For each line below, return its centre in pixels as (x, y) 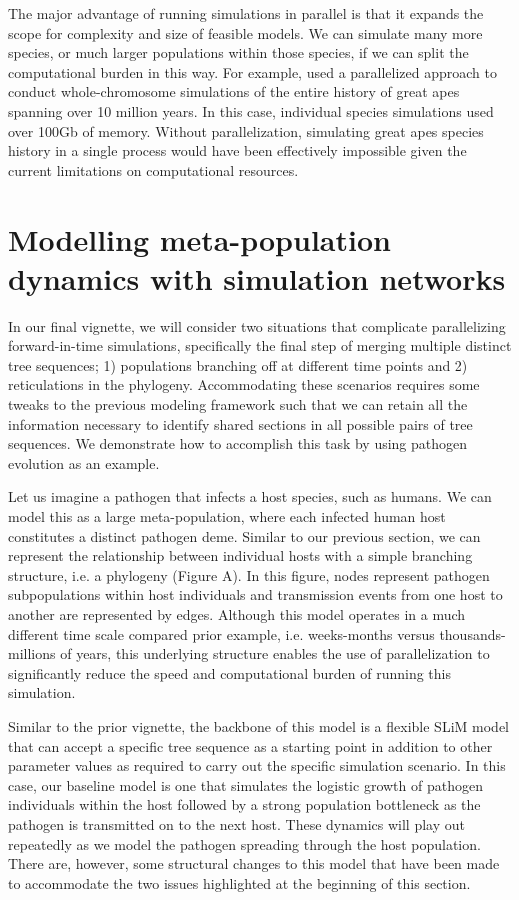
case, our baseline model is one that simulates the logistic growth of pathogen (245, 784)
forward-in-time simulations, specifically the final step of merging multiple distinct (260, 345)
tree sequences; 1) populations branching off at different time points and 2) (238, 364)
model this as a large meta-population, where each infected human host (227, 516)
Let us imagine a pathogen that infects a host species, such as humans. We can (250, 496)
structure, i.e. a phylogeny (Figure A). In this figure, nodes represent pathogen (249, 574)
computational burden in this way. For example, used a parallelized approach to (253, 71)
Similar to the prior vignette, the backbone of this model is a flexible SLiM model (258, 725)
